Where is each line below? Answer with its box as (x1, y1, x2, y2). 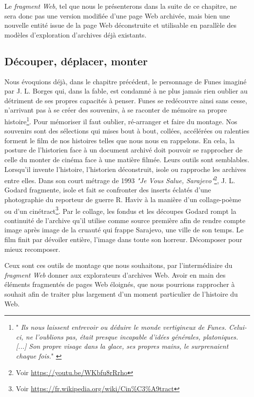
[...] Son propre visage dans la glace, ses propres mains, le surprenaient (16, 341, 229, 351)
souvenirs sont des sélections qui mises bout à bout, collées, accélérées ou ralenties (4, 126, 250, 136)
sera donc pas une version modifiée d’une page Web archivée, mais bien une (4, 10, 230, 20)
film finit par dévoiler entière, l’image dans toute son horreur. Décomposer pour (4, 234, 242, 245)
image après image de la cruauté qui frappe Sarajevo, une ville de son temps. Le (4, 225, 244, 235)
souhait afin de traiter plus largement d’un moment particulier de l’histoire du (4, 289, 238, 299)
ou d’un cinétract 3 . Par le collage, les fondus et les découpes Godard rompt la (4, 204, 236, 216)
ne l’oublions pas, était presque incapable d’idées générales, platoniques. (25, 331, 238, 341)
